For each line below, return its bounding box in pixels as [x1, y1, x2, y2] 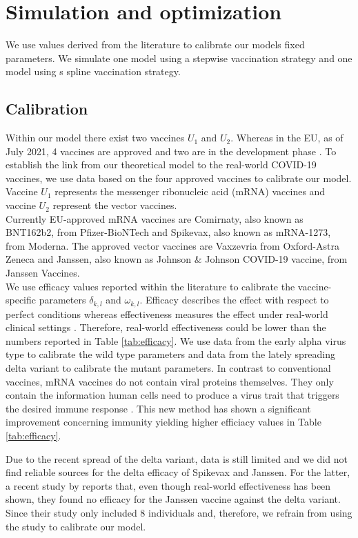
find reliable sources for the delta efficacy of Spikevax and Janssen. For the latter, [6, 465, 350, 479]
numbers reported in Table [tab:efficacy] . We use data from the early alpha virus [6, 333, 346, 348]
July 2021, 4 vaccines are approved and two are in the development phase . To [6, 143, 337, 158]
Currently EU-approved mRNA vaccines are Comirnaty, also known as [6, 211, 304, 226]
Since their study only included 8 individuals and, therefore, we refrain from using [6, 506, 352, 519]
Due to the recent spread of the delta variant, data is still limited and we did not [6, 451, 348, 466]
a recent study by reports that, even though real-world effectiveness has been [6, 478, 331, 492]
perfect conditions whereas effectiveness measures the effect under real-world [6, 306, 328, 321]
